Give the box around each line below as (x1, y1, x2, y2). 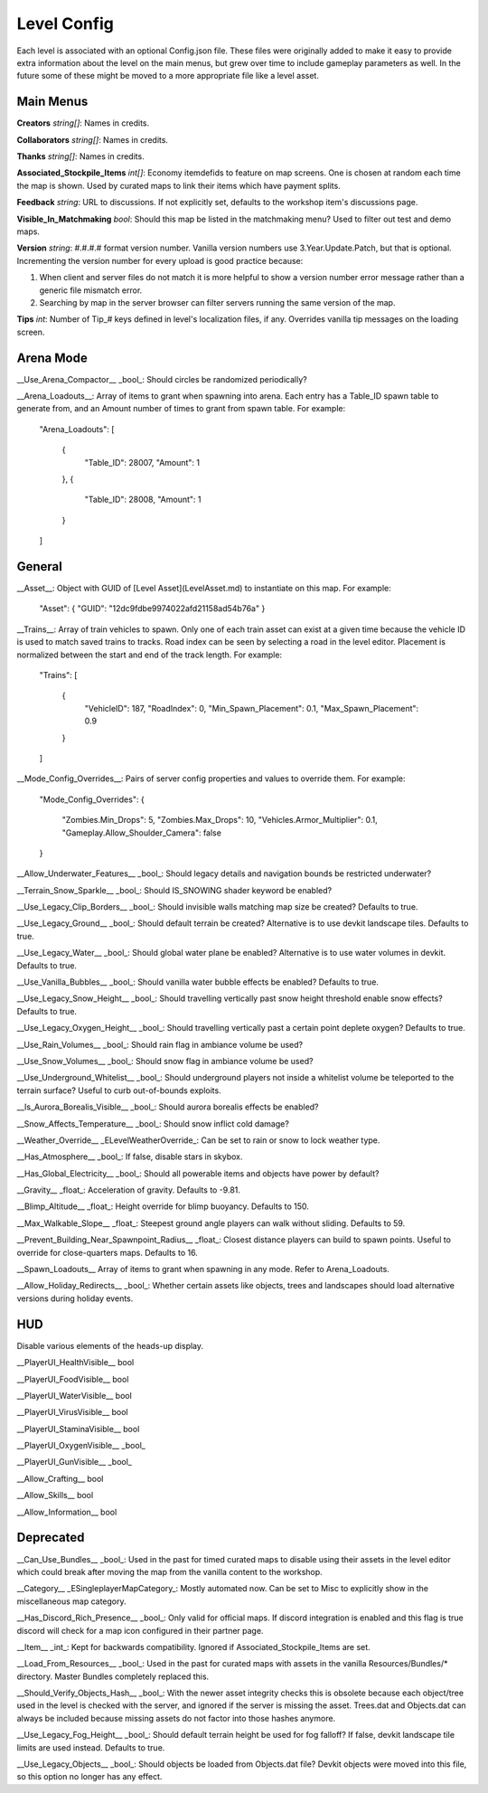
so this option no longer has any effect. (16, 1771, 163, 1782)
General (16, 559, 63, 574)
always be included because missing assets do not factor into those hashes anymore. (16, 1713, 336, 1723)
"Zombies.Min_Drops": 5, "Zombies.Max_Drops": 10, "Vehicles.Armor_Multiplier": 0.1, (61, 815, 379, 826)
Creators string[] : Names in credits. (16, 118, 150, 128)
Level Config (16, 14, 115, 33)
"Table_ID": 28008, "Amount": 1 (84, 494, 202, 505)
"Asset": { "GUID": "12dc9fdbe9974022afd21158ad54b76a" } (39, 603, 266, 614)
